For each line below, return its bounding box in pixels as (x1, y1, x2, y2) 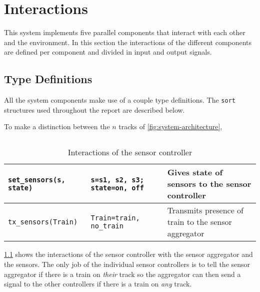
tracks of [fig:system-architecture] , (118, 121, 222, 132)
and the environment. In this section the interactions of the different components (4, 37, 252, 47)
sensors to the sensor (167, 178, 251, 190)
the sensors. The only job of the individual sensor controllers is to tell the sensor (4, 258, 250, 269)
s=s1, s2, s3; (90, 175, 144, 184)
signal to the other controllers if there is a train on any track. (4, 278, 192, 289)
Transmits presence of (167, 204, 243, 216)
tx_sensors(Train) (8, 217, 78, 226)
